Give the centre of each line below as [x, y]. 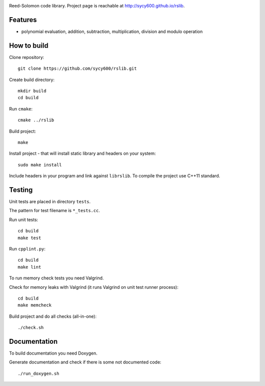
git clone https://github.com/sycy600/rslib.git [77, 69]
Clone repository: [26, 57]
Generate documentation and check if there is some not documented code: [85, 362]
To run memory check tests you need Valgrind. [56, 278]
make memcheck [35, 305]
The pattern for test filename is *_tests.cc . [54, 211]
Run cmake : [21, 109]
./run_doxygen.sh [39, 373]
